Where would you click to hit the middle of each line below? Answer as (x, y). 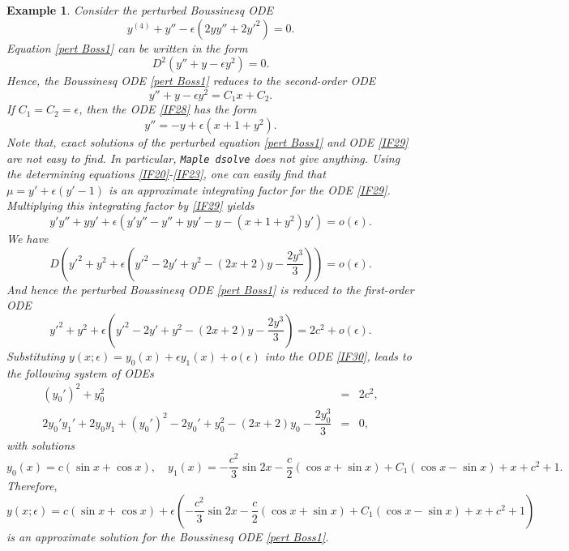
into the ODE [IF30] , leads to (338, 355)
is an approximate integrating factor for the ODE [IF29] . (249, 189)
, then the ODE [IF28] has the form (168, 109)
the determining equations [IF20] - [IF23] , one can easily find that (166, 174)
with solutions (41, 444)
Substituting (36, 355)
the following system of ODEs (80, 372)
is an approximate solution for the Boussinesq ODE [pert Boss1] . (168, 536)
